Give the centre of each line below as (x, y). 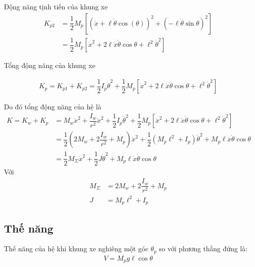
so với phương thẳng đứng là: (203, 249)
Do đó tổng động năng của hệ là (53, 107)
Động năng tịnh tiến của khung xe (56, 6)
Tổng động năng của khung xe (50, 65)
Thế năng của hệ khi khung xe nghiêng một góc (76, 249)
